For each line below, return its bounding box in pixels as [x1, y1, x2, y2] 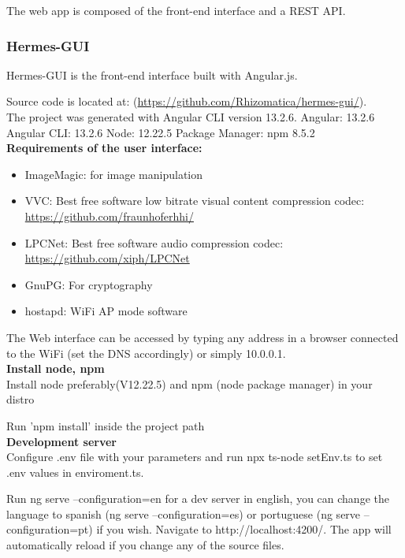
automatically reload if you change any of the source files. [6, 537, 284, 553]
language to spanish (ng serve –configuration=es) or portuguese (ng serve [6, 505, 361, 522]
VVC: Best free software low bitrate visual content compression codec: [24, 192, 365, 209]
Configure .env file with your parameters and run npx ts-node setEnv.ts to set [6, 448, 383, 465]
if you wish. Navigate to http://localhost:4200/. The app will [96, 521, 392, 538]
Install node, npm [6, 360, 105, 377]
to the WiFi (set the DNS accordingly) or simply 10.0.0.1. [6, 344, 286, 361]
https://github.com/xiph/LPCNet [24, 250, 190, 266]
